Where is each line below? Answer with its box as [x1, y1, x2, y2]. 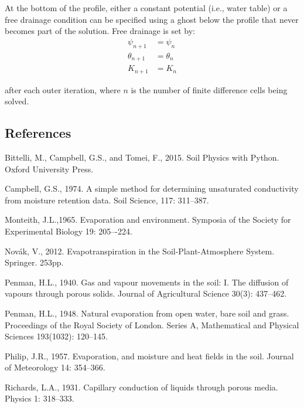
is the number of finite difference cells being [131, 83, 288, 96]
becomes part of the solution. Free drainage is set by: [5, 25, 195, 37]
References [5, 124, 71, 142]
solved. [5, 95, 29, 107]
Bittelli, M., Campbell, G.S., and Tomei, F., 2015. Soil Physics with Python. [5, 151, 279, 163]
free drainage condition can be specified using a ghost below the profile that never [5, 13, 299, 25]
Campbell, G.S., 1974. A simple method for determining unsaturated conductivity [5, 182, 299, 195]
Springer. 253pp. [5, 256, 64, 268]
